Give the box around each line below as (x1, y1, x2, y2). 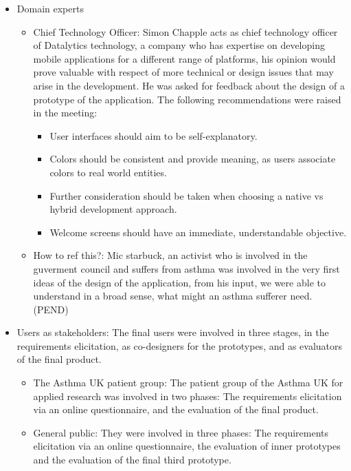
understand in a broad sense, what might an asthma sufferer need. (33, 289, 313, 303)
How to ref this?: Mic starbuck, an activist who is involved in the (33, 248, 308, 262)
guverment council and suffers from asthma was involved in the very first (33, 261, 340, 275)
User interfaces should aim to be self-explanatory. (49, 128, 258, 143)
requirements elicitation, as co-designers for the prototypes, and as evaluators (16, 338, 343, 353)
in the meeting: (33, 105, 98, 120)
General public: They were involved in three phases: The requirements (33, 425, 329, 439)
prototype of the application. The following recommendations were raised (33, 92, 341, 106)
